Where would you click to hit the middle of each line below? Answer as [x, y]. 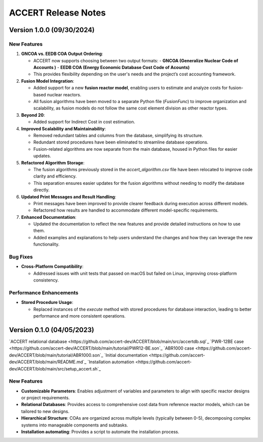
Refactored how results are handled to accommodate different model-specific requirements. [126, 210]
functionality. [47, 244]
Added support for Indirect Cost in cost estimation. [84, 122]
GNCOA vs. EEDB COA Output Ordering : [62, 54]
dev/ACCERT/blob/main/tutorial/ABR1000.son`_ [56, 355]
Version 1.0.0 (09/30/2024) [52, 30]
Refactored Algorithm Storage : [53, 162]
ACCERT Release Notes [57, 13]
